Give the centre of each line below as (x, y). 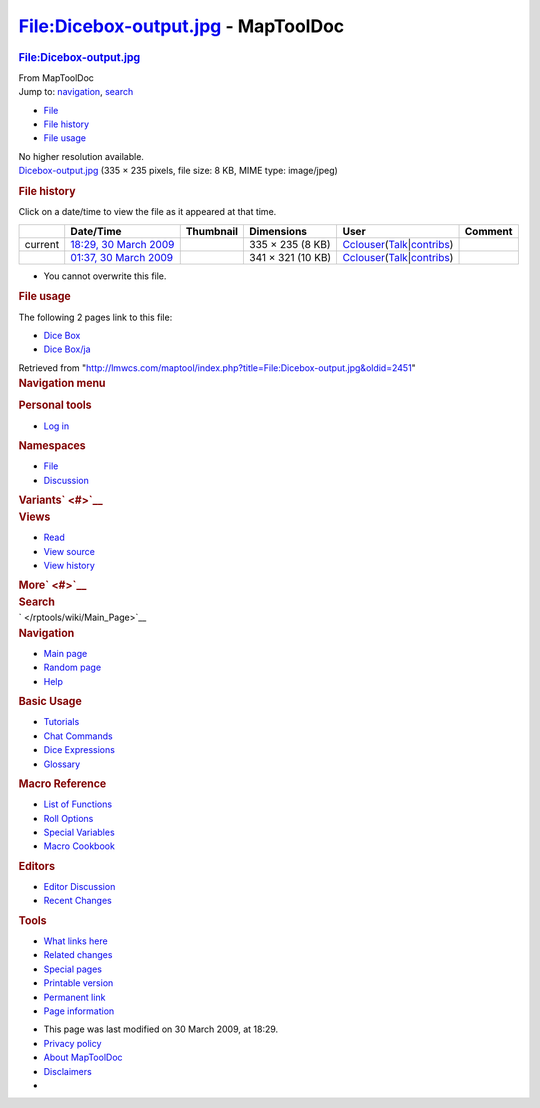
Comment (488, 231)
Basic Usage (50, 702)
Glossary (62, 764)
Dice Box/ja (67, 349)
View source (69, 551)
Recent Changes (77, 901)
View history (69, 566)
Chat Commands (78, 736)
